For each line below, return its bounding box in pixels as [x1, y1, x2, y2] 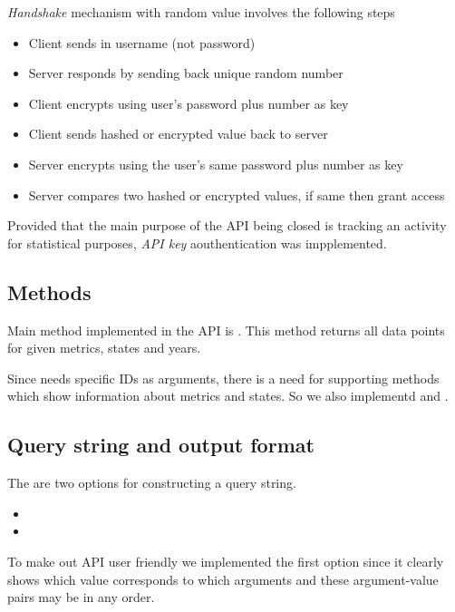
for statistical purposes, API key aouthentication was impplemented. [7, 233, 387, 252]
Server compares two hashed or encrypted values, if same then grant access [28, 185, 445, 204]
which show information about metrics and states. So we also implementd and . [7, 386, 449, 405]
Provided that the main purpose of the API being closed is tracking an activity [7, 216, 447, 235]
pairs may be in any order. [7, 588, 155, 607]
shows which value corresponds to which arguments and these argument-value [7, 569, 439, 588]
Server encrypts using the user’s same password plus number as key [28, 154, 403, 173]
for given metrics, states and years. [7, 338, 201, 357]
